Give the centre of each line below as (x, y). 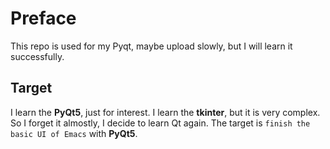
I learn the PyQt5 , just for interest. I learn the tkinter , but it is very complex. (165, 112)
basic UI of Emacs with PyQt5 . (74, 133)
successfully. (37, 56)
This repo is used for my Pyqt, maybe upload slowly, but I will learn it (151, 46)
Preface (43, 18)
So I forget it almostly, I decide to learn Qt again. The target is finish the (160, 123)
